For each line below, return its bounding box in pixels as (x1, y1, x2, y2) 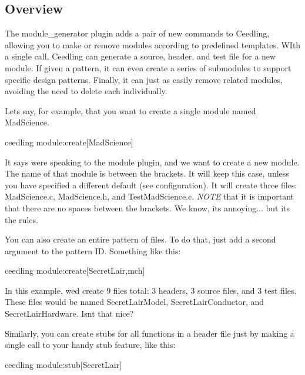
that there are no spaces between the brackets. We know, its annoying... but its (5, 201, 290, 214)
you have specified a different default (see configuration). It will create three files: (5, 178, 297, 191)
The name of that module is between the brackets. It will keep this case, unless (5, 167, 289, 180)
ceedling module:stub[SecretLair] (5, 358, 122, 370)
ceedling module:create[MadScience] (5, 135, 133, 148)
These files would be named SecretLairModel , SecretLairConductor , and (5, 296, 264, 308)
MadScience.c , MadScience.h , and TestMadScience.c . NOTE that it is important (5, 190, 294, 203)
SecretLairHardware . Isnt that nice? (5, 307, 134, 320)
